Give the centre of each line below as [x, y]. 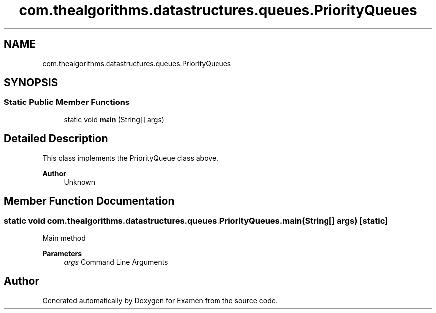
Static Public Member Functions [67, 102]
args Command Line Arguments [116, 262]
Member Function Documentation [89, 201]
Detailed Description [56, 139]
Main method [64, 238]
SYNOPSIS [31, 83]
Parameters [62, 253]
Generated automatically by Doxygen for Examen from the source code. [160, 300]
